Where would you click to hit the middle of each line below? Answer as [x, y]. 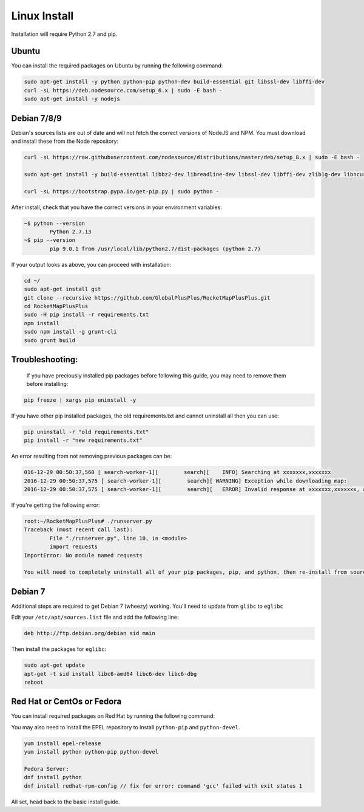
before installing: [47, 384]
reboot [34, 682]
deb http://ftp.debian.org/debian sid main [90, 633]
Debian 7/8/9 [36, 118]
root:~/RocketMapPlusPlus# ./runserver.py [88, 521]
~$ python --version [54, 223]
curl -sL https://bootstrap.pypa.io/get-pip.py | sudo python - [122, 191]
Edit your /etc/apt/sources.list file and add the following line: [95, 618]
